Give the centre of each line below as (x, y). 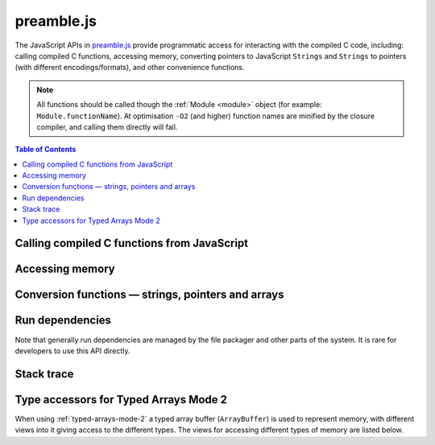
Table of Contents (46, 150)
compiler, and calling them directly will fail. (107, 127)
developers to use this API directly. (72, 351)
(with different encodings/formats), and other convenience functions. (130, 68)
